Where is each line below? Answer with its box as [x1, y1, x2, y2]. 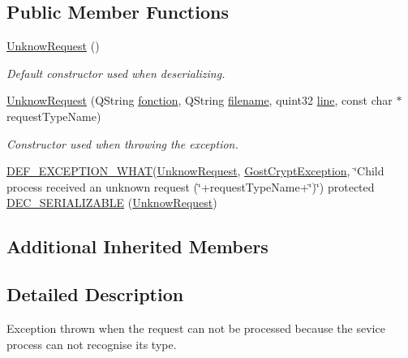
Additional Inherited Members [6, 234, 268, 259]
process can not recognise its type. [6, 335, 177, 352]
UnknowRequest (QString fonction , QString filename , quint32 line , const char [6, 92, 393, 109]
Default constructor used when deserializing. [6, 64, 225, 81]
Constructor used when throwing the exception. [6, 135, 238, 152]
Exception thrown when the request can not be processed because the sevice [6, 319, 385, 336]
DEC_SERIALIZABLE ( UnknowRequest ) [6, 194, 217, 211]
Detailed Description [6, 282, 184, 307]
